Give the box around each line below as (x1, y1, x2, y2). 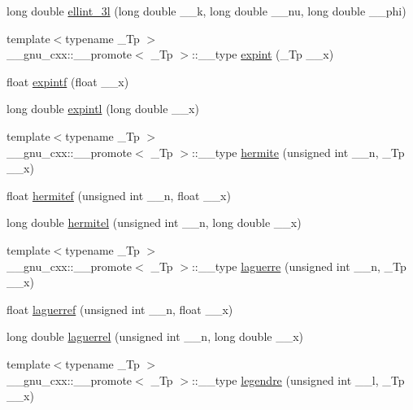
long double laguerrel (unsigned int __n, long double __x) (7, 328, 304, 345)
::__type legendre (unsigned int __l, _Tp (191, 371, 405, 388)
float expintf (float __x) (7, 72, 129, 89)
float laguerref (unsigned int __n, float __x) (7, 300, 233, 317)
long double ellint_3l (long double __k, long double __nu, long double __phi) (7, 2, 406, 19)
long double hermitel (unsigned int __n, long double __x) (7, 214, 302, 231)
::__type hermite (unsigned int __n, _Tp (191, 143, 405, 160)
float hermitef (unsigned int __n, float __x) (7, 186, 231, 203)
